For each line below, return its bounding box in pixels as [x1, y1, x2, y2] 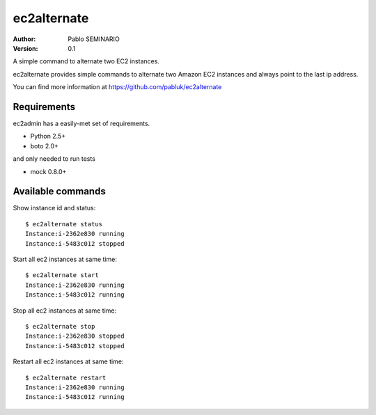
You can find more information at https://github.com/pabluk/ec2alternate [13, 83, 222, 91]
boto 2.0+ [30, 141, 59, 150]
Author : [13, 35, 36, 43]
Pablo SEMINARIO [68, 35, 120, 43]
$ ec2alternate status [25, 220, 103, 228]
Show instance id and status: [13, 204, 96, 212]
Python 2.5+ [30, 132, 66, 141]
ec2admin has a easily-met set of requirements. [13, 119, 150, 128]
